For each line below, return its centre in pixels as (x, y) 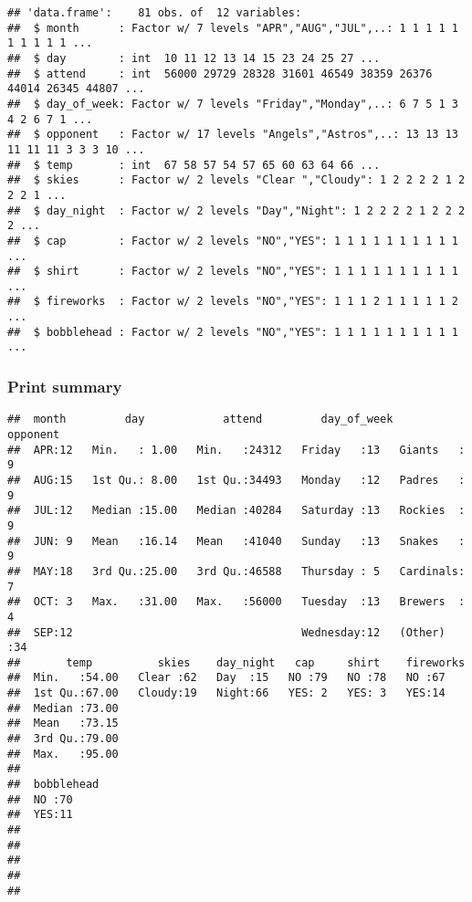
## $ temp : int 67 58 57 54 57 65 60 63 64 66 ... (194, 165)
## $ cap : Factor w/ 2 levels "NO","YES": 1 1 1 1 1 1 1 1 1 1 (233, 241)
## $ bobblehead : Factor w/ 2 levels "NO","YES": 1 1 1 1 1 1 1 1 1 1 (233, 332)
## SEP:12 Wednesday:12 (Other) (226, 632)
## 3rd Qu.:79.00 (63, 739)
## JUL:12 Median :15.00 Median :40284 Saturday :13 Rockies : (236, 511)
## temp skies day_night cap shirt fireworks (236, 662)
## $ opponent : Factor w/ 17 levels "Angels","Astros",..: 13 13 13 (233, 135)
